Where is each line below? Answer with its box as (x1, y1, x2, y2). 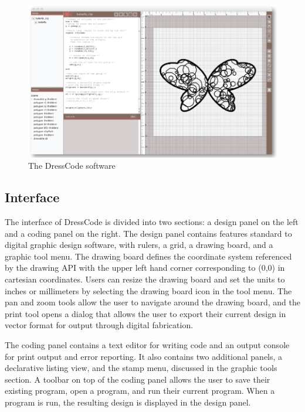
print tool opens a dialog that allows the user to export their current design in (5, 307, 286, 319)
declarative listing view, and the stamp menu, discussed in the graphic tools (5, 362, 277, 374)
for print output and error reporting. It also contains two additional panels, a (5, 350, 283, 362)
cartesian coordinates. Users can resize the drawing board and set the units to (5, 273, 285, 285)
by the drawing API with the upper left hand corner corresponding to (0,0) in (5, 261, 285, 274)
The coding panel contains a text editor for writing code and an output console (5, 338, 290, 350)
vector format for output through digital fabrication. (5, 319, 194, 331)
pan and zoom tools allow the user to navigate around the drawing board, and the (5, 296, 300, 308)
